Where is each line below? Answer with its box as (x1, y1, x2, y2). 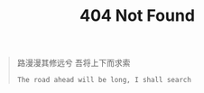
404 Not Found (79, 5, 196, 26)
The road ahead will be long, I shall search (16, 76, 191, 85)
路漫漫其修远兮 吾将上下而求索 (16, 58, 131, 69)
